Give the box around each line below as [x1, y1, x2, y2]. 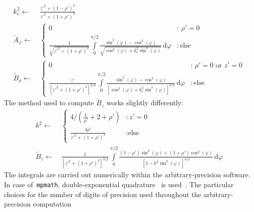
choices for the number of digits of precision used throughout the [4, 189, 201, 199]
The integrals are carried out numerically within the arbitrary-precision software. [4, 169, 251, 180]
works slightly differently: [106, 97, 183, 108]
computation [33, 199, 72, 209]
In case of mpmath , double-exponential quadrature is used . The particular [4, 179, 234, 190]
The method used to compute [4, 97, 94, 108]
